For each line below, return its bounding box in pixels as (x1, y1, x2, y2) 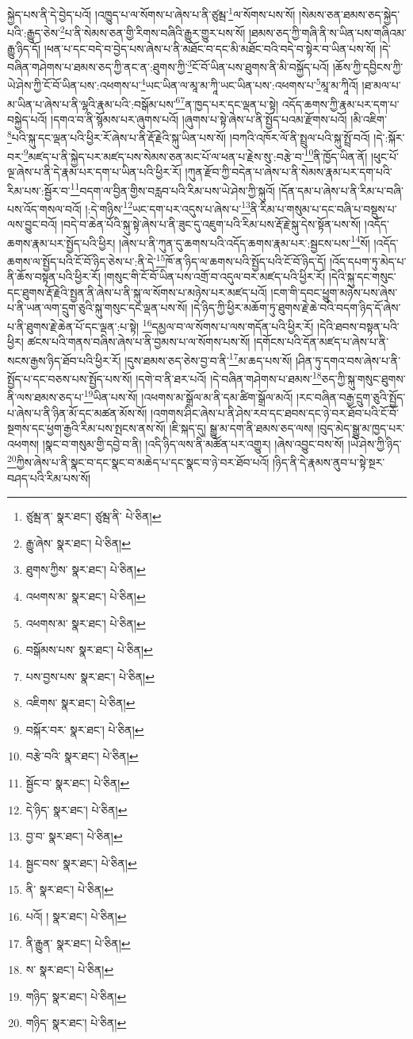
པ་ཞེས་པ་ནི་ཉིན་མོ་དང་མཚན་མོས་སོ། (7, 404, 147, 421)
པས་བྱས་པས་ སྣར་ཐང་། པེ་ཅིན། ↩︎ (25, 668, 155, 684)
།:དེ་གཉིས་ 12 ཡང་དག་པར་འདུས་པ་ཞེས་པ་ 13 (85, 198, 250, 217)
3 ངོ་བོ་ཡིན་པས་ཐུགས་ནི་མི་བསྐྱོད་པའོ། (187, 56, 330, 75)
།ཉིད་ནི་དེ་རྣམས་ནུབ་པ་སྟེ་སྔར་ (273, 453, 385, 470)
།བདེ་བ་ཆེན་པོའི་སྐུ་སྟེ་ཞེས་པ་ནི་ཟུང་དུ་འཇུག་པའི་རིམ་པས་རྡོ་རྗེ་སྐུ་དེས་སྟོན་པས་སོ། (60, 216, 361, 233)
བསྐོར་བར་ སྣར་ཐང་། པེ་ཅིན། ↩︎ (25, 721, 144, 737)
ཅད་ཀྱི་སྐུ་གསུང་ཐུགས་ (321, 370, 406, 387)
